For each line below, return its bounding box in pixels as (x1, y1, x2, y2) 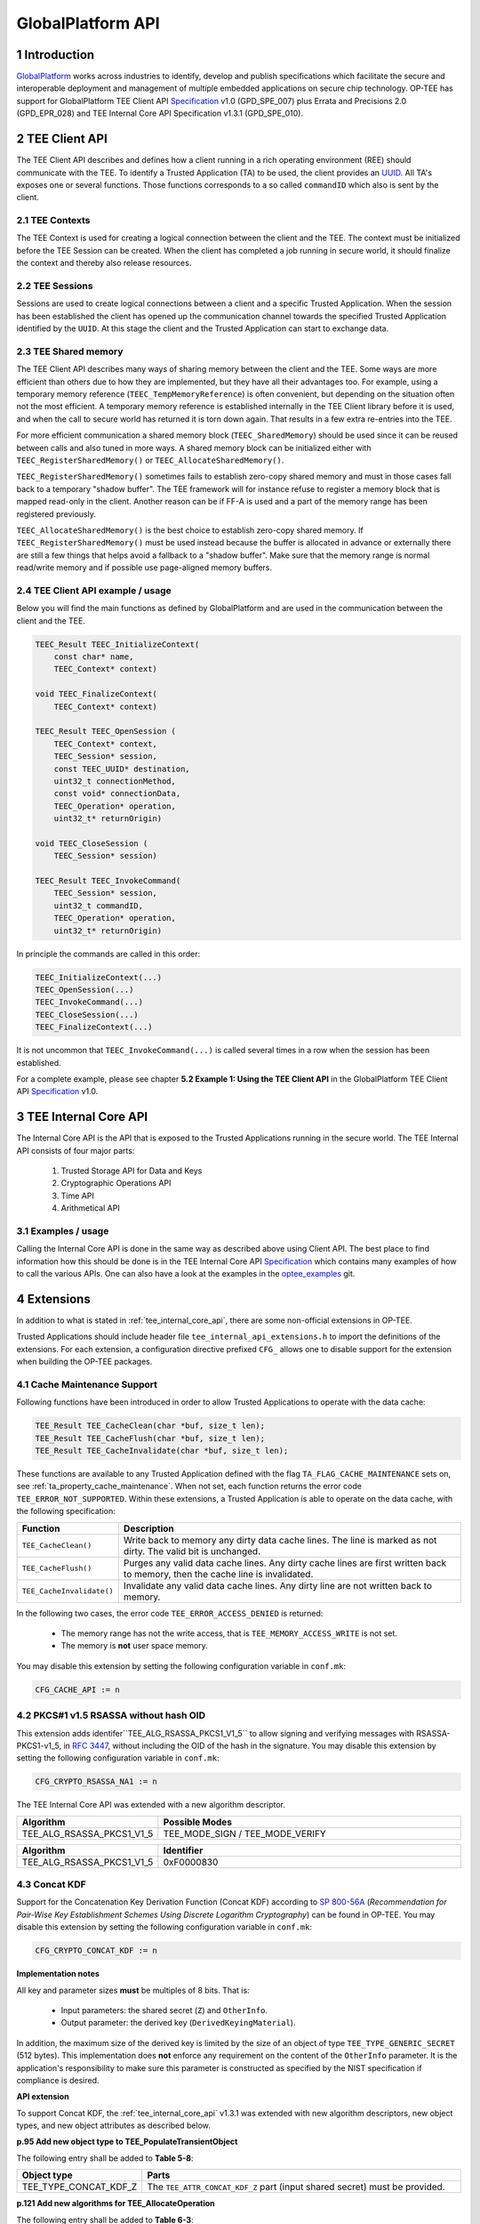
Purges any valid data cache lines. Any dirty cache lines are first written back (123, 1557, 447, 1569)
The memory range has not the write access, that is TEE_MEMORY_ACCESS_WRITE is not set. (60, 1628, 397, 1639)
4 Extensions (16, 1291, 91, 1307)
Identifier (163, 1844, 204, 1857)
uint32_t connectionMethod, (53, 776, 177, 786)
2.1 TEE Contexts (16, 214, 91, 227)
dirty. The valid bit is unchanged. (123, 1544, 261, 1557)
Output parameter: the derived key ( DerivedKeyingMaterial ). (60, 2018, 296, 2028)
